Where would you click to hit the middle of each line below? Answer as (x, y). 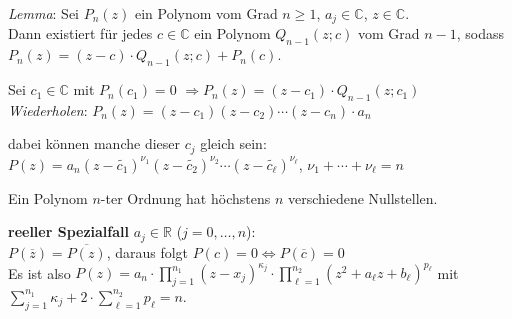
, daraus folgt (147, 251)
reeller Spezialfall (69, 231)
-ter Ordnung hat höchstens (185, 197)
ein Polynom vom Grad (206, 13)
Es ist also (39, 272)
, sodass (480, 33)
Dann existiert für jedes (80, 33)
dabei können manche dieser (94, 143)
